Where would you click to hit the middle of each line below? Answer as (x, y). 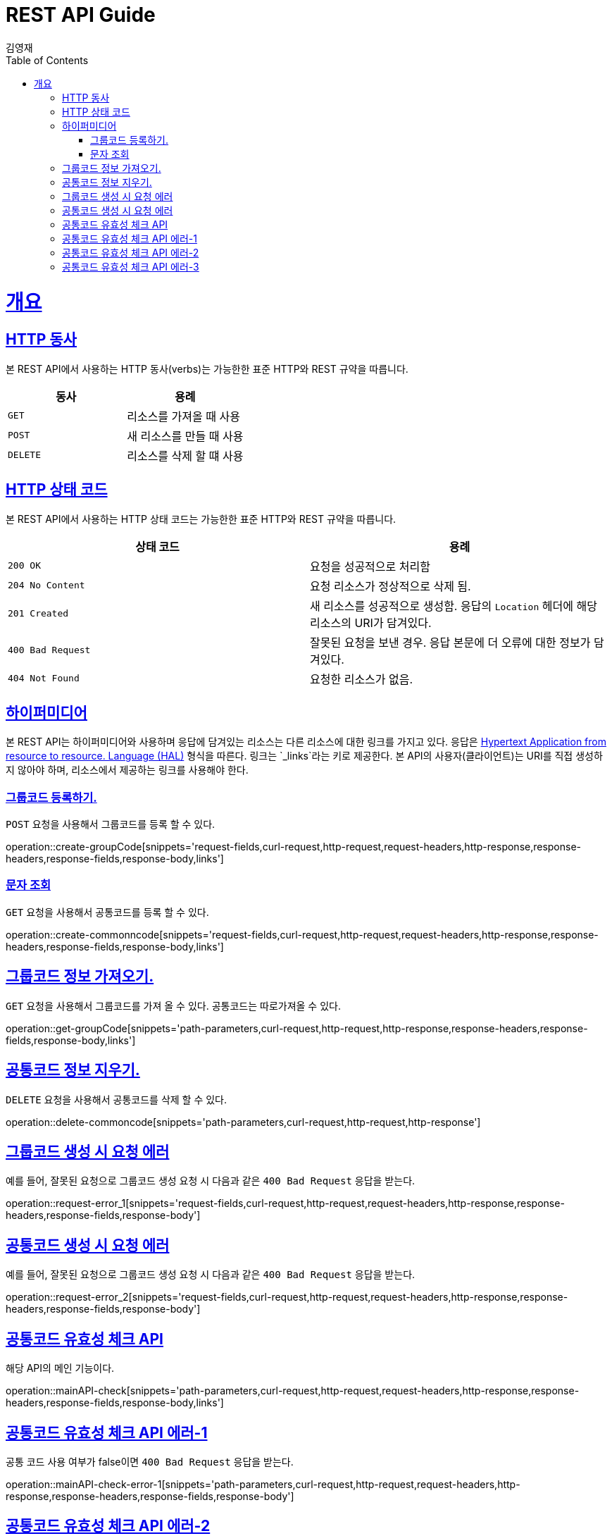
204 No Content (46, 586)
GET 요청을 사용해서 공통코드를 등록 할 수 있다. (107, 912)
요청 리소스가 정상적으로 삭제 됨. (391, 586)
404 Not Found (44, 679)
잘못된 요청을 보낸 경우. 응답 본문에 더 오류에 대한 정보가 (450, 642)
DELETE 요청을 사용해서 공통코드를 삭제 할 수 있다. (117, 1099)
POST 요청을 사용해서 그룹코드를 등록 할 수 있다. (111, 824)
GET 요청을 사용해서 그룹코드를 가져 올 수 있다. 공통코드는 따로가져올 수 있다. (173, 1005)
